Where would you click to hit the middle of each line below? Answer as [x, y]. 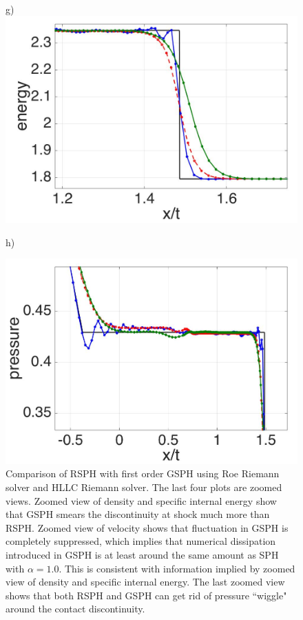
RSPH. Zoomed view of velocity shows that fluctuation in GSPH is [147, 527]
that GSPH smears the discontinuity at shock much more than [138, 514]
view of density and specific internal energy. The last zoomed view [145, 582]
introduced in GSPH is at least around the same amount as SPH [142, 555]
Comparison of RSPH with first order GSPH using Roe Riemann [143, 473]
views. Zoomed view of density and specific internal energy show [141, 500]
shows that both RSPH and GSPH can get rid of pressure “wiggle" [146, 595]
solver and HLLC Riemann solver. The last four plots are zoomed [144, 487]
